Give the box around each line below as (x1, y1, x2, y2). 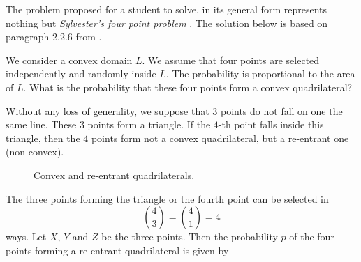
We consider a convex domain (6, 52, 133, 67)
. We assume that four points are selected (142, 52, 320, 67)
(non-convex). (6, 144, 64, 159)
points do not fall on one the (220, 103, 343, 118)
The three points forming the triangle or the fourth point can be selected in (6, 191, 329, 206)
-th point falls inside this (218, 117, 324, 132)
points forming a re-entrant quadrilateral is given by (6, 242, 229, 257)
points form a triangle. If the (87, 117, 211, 132)
